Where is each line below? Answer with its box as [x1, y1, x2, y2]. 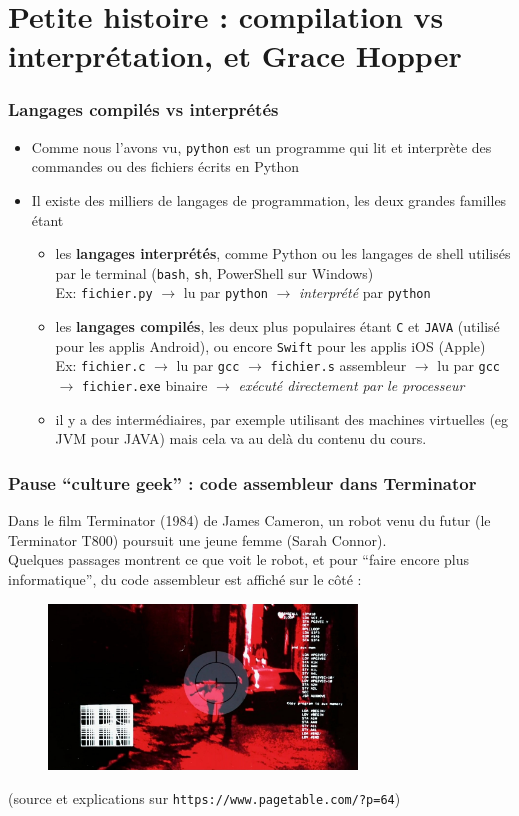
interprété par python [299, 282, 431, 303]
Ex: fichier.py [55, 282, 153, 303]
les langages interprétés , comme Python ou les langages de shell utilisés [55, 243, 511, 264]
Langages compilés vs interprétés [8, 97, 279, 122]
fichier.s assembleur [270, 355, 407, 376]
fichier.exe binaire [82, 375, 208, 396]
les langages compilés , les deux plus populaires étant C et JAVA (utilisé [55, 316, 500, 337]
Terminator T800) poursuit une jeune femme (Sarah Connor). [8, 529, 387, 550]
